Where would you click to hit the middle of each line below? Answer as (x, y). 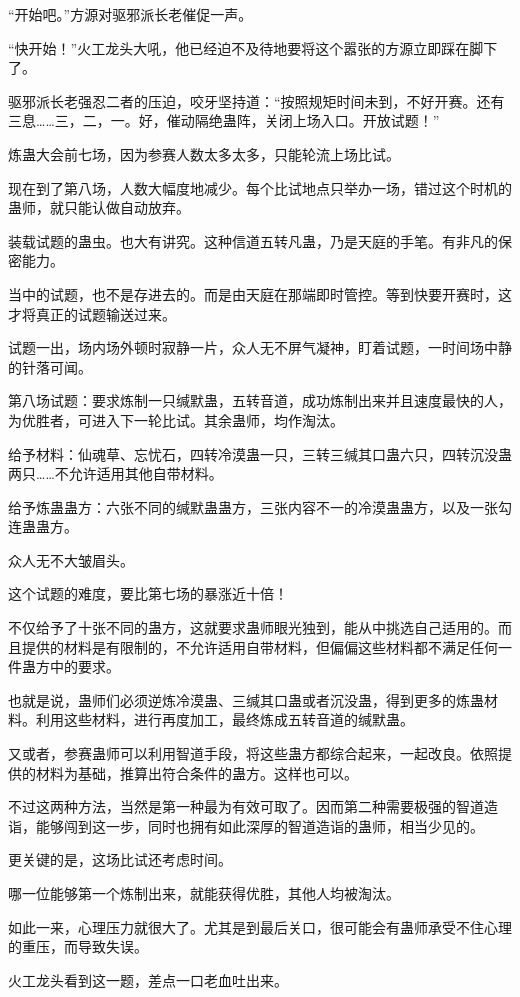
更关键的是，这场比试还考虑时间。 (120, 859)
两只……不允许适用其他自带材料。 (115, 473)
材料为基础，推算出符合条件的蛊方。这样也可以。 (196, 772)
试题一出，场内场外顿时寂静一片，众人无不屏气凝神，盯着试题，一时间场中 (253, 347)
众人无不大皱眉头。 (71, 559)
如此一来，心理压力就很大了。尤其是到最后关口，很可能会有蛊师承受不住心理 (260, 926)
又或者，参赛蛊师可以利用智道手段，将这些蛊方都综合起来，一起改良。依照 (253, 753)
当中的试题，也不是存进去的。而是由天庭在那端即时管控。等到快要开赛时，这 (260, 293)
